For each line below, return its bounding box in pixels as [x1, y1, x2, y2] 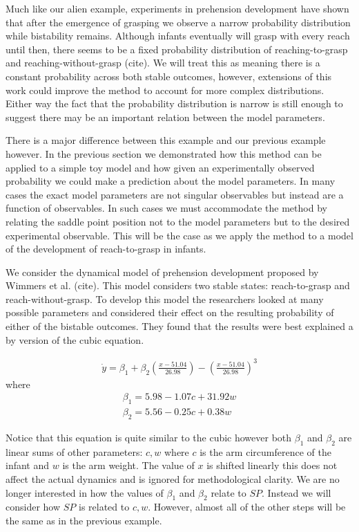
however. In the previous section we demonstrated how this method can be [6, 146, 322, 160]
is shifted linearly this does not [206, 458, 338, 473]
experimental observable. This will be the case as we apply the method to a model [6, 228, 353, 242]
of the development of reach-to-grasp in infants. [6, 241, 206, 256]
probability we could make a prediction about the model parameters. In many [6, 174, 336, 188]
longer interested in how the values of [6, 485, 164, 499]
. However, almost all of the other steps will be [148, 499, 346, 514]
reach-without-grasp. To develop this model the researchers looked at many [6, 291, 324, 306]
